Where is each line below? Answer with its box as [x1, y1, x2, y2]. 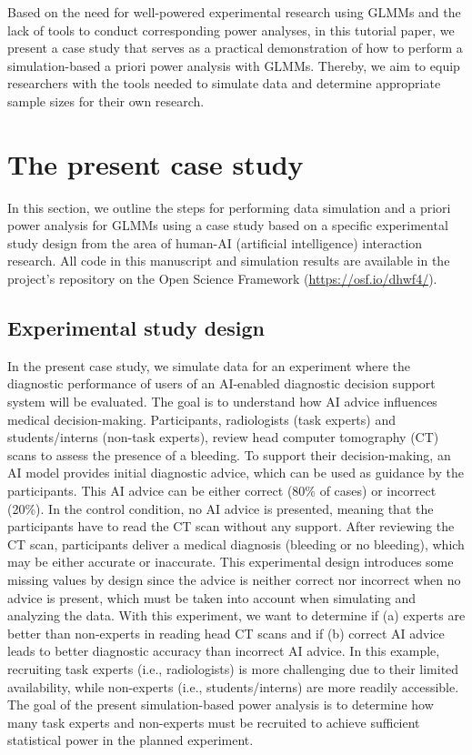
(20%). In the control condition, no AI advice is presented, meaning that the [7, 498, 434, 518]
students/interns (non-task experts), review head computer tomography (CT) [7, 428, 439, 447]
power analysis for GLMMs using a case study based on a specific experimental [7, 216, 448, 235]
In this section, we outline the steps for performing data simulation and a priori [7, 197, 451, 216]
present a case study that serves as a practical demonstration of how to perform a [7, 38, 463, 57]
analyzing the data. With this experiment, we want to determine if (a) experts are [7, 606, 466, 625]
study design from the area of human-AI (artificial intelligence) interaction [7, 233, 423, 252]
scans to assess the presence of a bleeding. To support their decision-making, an [7, 445, 451, 464]
